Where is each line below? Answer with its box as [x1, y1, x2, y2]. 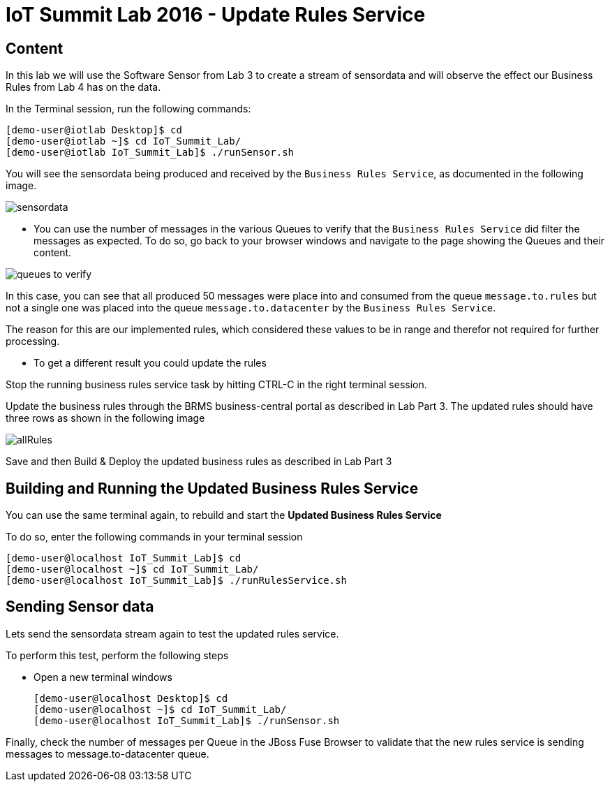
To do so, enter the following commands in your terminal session [6, 531, 303, 543]
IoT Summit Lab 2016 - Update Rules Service [6, 3, 426, 27]
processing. [6, 335, 60, 348]
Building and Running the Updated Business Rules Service [6, 479, 419, 497]
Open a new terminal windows [34, 670, 172, 683]
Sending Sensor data [6, 598, 154, 616]
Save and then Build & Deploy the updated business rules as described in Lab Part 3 [6, 455, 392, 468]
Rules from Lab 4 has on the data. [6, 81, 161, 94]
